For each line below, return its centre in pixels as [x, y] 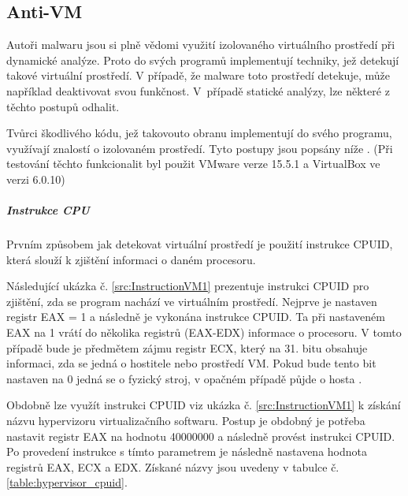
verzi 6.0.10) [36, 179]
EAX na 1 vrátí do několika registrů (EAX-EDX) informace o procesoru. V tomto [204, 332]
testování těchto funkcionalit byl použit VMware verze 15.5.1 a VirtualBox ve [193, 164]
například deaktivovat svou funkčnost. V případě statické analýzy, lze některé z [198, 90]
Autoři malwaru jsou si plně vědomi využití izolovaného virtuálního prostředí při [201, 45]
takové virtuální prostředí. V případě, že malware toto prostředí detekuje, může [198, 75]
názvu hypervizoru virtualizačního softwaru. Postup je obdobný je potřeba [186, 421]
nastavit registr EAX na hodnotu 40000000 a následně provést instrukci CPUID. [201, 436]
